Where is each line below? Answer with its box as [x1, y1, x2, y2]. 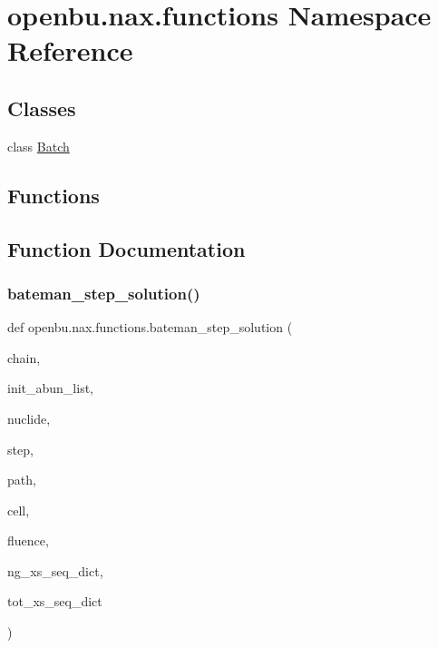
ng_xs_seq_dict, [7, 561, 103, 580]
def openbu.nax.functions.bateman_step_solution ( [7, 318, 293, 337]
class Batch [7, 136, 70, 155]
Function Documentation [7, 234, 246, 262]
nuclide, [7, 408, 51, 427]
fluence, [7, 531, 49, 550]
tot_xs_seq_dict [7, 592, 102, 611]
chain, [7, 348, 41, 367]
